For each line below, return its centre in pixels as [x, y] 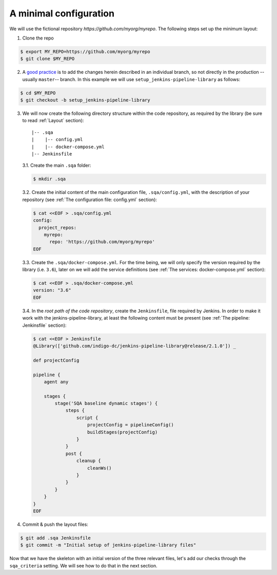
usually [30, 79]
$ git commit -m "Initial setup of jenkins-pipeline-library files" [108, 545]
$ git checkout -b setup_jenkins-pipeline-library [85, 100]
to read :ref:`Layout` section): [53, 121]
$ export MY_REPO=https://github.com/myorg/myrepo [85, 52]
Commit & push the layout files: [55, 524]
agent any [56, 382]
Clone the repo [38, 38]
